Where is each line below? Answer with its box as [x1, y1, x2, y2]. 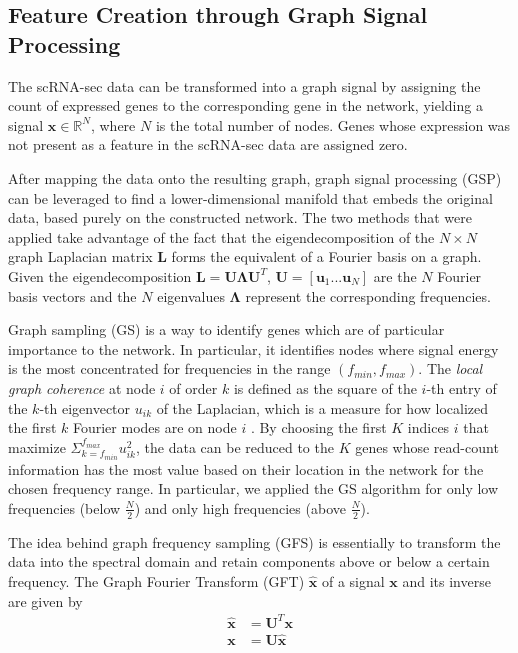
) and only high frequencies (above [134, 497, 346, 518]
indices [407, 417, 450, 438]
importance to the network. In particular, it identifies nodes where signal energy [8, 338, 499, 359]
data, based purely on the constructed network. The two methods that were [8, 207, 472, 228]
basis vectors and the [8, 285, 137, 306]
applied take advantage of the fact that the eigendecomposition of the [8, 226, 435, 247]
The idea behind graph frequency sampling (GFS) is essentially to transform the [8, 531, 501, 552]
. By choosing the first [250, 417, 387, 438]
